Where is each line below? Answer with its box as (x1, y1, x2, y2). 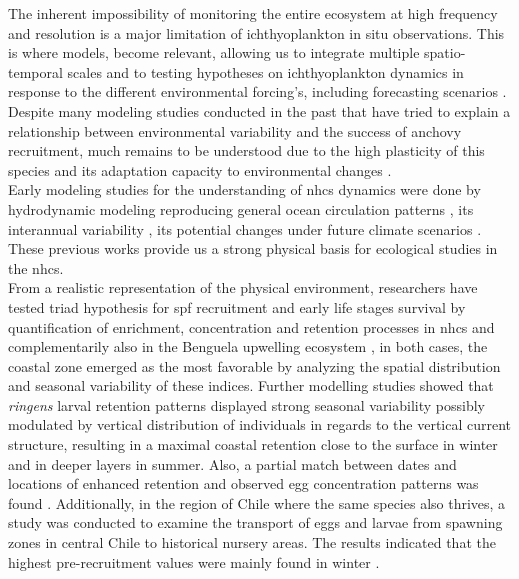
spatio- (424, 42, 466, 63)
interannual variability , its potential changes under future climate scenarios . (8, 218, 482, 239)
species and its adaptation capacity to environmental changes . (8, 159, 392, 180)
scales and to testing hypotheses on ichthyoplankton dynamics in (67, 61, 464, 82)
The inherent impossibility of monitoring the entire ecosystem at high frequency (8, 3, 498, 23)
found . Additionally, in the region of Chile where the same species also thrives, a (8, 492, 506, 513)
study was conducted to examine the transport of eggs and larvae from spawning (8, 512, 503, 533)
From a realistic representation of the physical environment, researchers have (8, 277, 478, 298)
